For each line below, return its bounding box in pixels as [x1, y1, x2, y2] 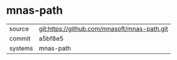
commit [9, 34, 31, 43]
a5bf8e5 [39, 34, 64, 43]
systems [9, 44, 33, 52]
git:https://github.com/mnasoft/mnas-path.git [39, 25, 169, 33]
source [9, 25, 29, 33]
